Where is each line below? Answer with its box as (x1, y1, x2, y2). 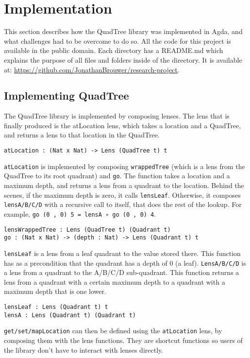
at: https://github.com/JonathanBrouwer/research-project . (4, 64, 180, 74)
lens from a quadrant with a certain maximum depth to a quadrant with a (4, 276, 225, 287)
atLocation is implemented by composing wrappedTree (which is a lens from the (4, 161, 245, 171)
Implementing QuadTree (4, 88, 129, 103)
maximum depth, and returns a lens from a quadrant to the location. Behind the (4, 180, 244, 190)
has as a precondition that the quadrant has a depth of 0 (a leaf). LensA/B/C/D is (4, 257, 246, 268)
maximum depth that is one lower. (4, 286, 106, 296)
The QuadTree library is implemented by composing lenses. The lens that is (4, 111, 230, 121)
